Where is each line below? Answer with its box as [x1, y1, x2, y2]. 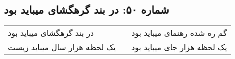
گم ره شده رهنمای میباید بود [131, 27, 227, 39]
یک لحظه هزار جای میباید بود [131, 41, 227, 53]
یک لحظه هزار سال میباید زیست [8, 41, 116, 53]
